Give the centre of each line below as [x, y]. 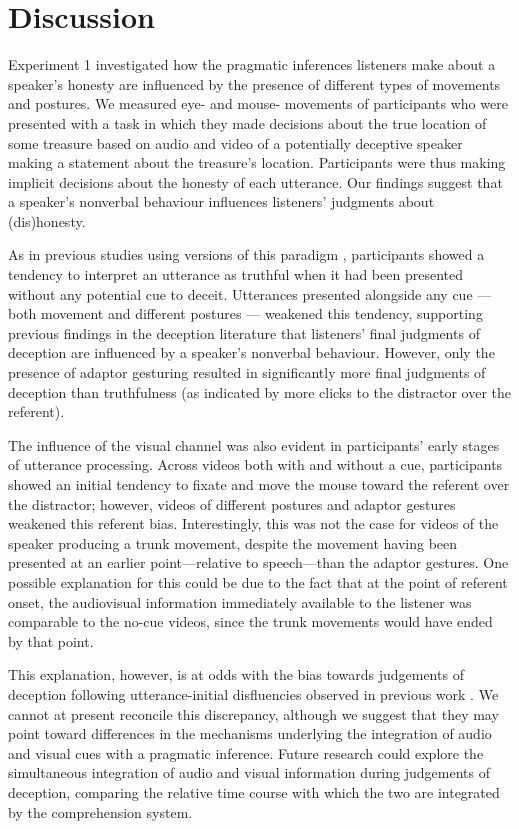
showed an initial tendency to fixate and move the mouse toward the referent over [259, 484]
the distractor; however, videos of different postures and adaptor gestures [232, 503]
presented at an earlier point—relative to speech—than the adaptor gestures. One [258, 562]
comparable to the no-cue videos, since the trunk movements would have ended [250, 621]
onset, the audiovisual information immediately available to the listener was [240, 601]
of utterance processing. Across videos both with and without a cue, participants [255, 464]
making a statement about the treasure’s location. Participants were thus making [257, 162]
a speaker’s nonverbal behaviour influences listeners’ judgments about [221, 201]
